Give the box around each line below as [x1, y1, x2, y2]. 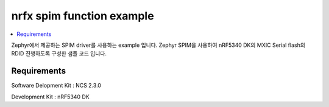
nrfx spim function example [11, 9, 155, 22]
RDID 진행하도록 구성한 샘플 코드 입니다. [11, 50, 107, 57]
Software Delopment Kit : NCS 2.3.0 [11, 82, 102, 89]
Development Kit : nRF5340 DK [11, 93, 90, 100]
